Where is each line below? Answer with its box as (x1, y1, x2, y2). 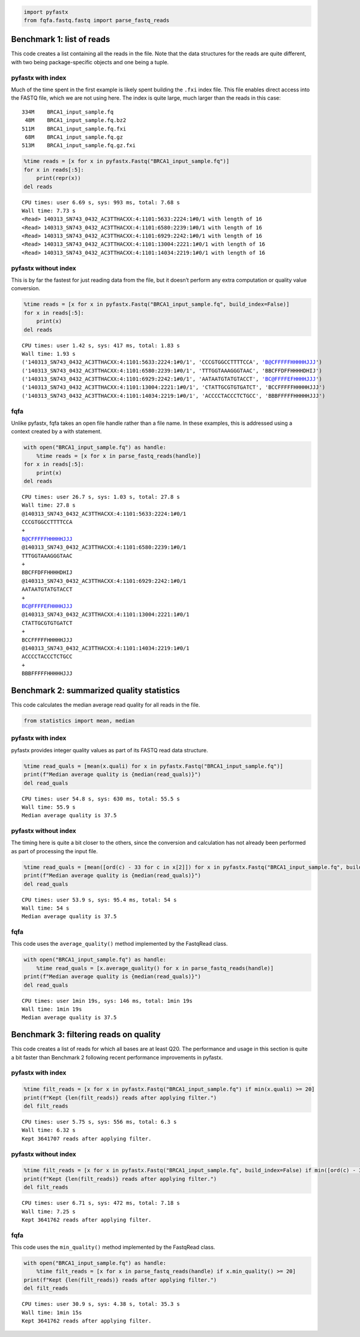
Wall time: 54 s (22, 904, 70, 912)
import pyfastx (23, 8, 68, 15)
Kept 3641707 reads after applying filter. (22, 1135, 152, 1142)
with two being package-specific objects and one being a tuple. (11, 58, 169, 65)
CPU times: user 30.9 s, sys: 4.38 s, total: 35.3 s (22, 1301, 180, 1308)
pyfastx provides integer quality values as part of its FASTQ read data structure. (11, 746, 208, 754)
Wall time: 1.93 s (22, 350, 76, 357)
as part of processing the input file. (11, 847, 98, 854)
